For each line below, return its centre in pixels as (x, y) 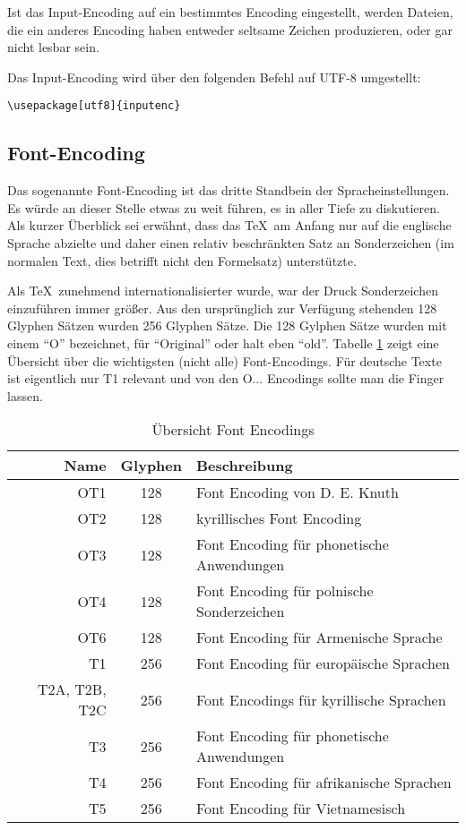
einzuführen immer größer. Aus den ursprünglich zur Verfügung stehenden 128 (222, 308)
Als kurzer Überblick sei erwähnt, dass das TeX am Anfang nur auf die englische (229, 225)
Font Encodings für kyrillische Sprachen (321, 699)
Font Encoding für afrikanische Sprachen (324, 783)
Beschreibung (245, 466)
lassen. (25, 395)
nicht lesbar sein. (53, 47)
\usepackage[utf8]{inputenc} (94, 106)
